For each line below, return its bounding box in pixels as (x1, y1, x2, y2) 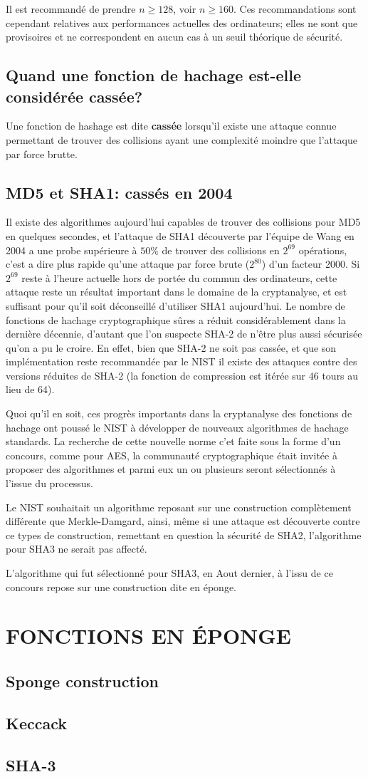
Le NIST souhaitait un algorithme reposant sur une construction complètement (6, 499, 352, 514)
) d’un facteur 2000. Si (261, 256, 360, 271)
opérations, (298, 242, 347, 257)
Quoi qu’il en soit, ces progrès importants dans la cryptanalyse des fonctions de (6, 406, 352, 421)
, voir (173, 1, 196, 16)
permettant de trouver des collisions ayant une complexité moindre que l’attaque (6, 132, 357, 147)
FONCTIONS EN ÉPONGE (6, 621, 291, 650)
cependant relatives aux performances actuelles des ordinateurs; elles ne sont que (6, 15, 358, 30)
